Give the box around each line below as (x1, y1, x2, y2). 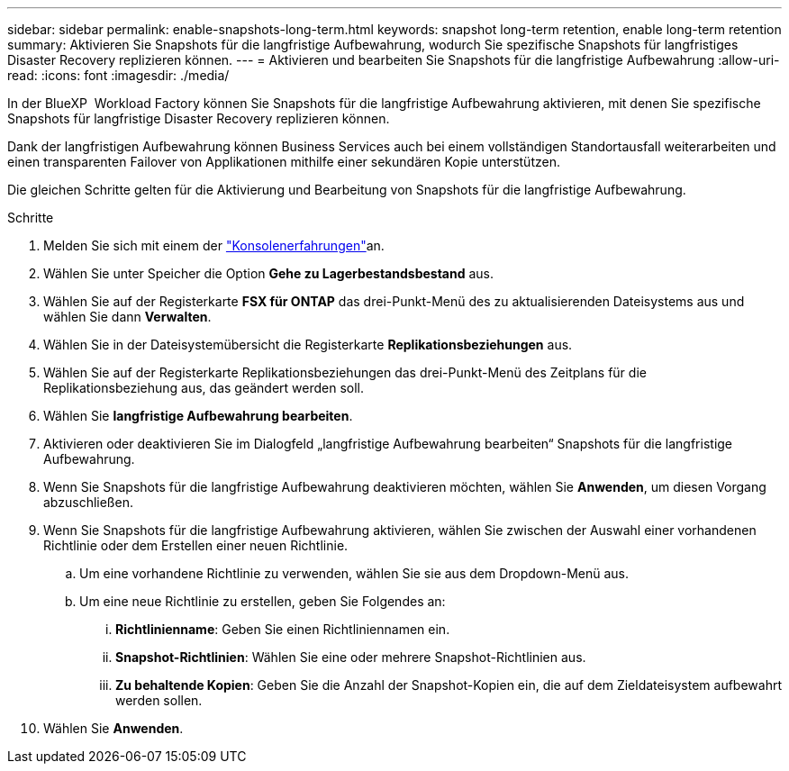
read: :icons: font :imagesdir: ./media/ (7, 68, 230, 83)
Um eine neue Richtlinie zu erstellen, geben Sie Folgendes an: (79, 594, 446, 609)
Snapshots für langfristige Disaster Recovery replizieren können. (7, 111, 390, 126)
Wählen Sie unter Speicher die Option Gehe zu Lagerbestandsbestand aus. (43, 266, 494, 281)
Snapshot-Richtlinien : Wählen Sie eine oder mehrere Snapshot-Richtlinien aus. (115, 649, 586, 665)
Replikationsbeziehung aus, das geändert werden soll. (43, 380, 365, 395)
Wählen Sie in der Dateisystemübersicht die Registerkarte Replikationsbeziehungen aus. (43, 337, 573, 352)
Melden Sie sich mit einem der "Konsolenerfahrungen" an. (43, 238, 385, 253)
